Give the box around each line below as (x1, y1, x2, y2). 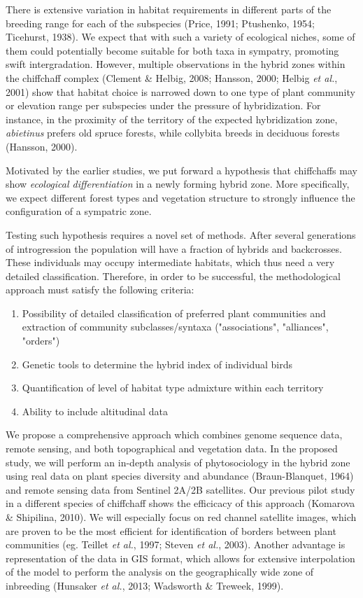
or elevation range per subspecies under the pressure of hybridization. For (6, 98, 321, 113)
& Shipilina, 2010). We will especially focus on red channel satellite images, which (6, 510, 357, 524)
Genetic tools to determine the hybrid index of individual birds (22, 356, 292, 371)
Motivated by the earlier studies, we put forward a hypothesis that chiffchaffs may (6, 162, 357, 177)
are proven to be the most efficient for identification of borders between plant (6, 523, 336, 538)
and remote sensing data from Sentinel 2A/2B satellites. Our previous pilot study (6, 482, 355, 496)
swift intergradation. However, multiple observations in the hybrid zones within (6, 57, 346, 71)
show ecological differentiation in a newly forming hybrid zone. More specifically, (6, 176, 350, 191)
